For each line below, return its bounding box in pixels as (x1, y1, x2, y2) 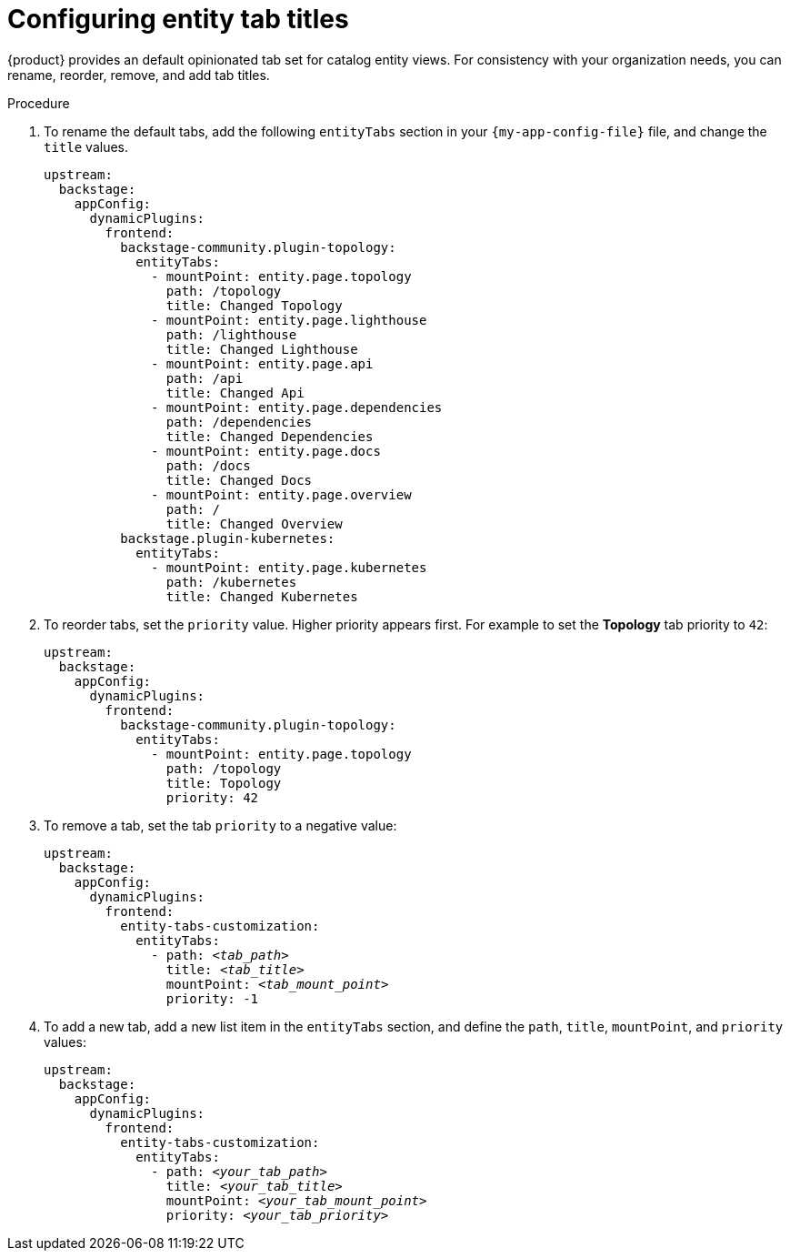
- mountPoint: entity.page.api (151, 356, 374, 371)
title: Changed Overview (165, 516, 343, 531)
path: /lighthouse (165, 327, 297, 342)
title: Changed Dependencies (165, 428, 374, 444)
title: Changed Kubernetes (165, 589, 358, 604)
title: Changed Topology (165, 297, 343, 313)
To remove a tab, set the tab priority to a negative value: (44, 817, 397, 833)
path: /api (165, 370, 244, 386)
